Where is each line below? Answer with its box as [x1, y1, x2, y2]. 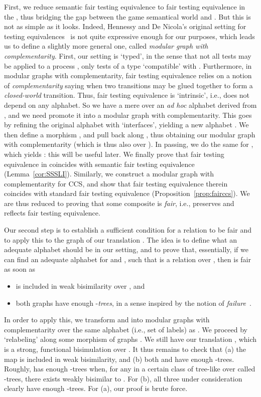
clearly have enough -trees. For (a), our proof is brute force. [4, 383, 188, 393]
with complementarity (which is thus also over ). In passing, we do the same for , [4, 139, 253, 149]
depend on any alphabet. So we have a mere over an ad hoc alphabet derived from [4, 99, 257, 110]
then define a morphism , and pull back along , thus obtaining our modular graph [4, 129, 255, 139]
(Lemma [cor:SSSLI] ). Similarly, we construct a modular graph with [4, 168, 214, 179]
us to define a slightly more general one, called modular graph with [4, 41, 208, 51]
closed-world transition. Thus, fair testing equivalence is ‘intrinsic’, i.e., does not [4, 90, 250, 100]
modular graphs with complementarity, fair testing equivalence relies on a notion [4, 70, 252, 81]
